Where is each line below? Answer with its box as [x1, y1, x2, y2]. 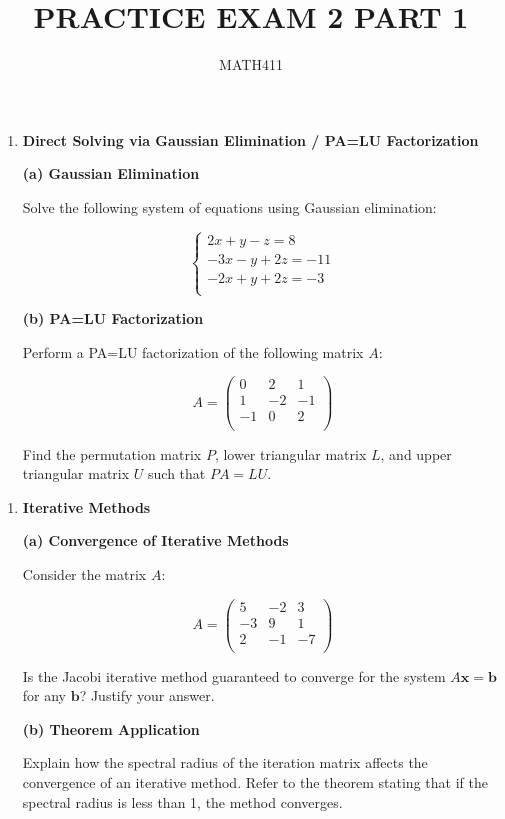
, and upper [380, 443, 452, 464]
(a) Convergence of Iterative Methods [22, 530, 289, 551]
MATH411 [219, 54, 283, 75]
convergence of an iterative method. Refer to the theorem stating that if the [22, 772, 488, 793]
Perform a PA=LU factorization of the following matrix [22, 341, 364, 362]
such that [148, 463, 206, 484]
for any [22, 685, 67, 706]
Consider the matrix [22, 563, 147, 584]
